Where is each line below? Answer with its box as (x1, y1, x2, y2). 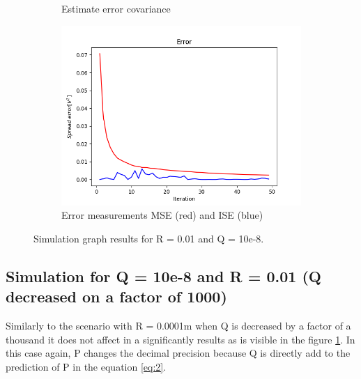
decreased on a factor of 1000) (6, 286, 227, 307)
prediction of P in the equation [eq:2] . (6, 359, 167, 373)
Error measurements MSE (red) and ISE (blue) (61, 208, 263, 222)
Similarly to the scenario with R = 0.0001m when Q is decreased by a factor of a (6, 318, 351, 332)
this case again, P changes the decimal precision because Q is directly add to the (6, 346, 351, 360)
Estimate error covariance (61, 1, 171, 15)
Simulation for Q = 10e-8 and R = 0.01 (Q (6, 265, 321, 286)
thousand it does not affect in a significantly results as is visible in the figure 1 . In (6, 332, 355, 346)
